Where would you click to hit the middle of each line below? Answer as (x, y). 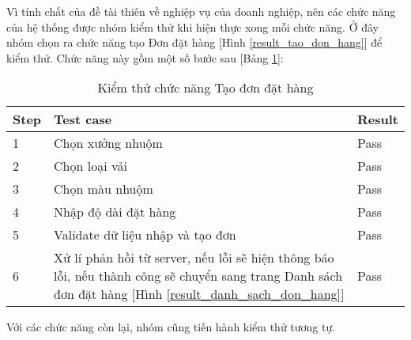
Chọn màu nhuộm (104, 189)
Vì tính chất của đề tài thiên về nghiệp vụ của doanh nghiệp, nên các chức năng (201, 11)
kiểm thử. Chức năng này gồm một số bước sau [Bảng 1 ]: (145, 57)
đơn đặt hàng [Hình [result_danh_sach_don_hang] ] (199, 294)
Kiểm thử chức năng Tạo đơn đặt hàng (205, 88)
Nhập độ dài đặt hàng (115, 212)
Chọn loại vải (90, 166)
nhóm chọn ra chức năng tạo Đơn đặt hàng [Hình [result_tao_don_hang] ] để (194, 42)
